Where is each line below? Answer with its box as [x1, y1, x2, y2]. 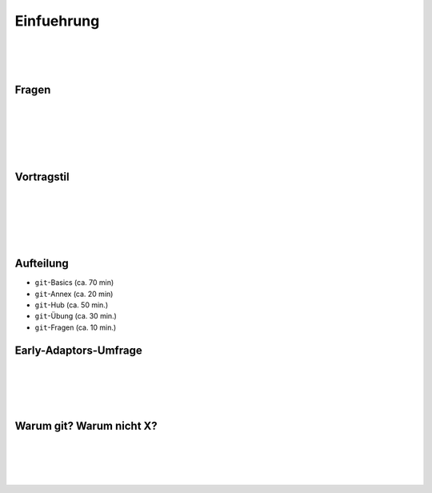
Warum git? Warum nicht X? [14, 419, 158, 432]
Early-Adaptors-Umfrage [14, 343, 143, 357]
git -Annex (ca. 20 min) [34, 289, 114, 299]
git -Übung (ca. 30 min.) [34, 311, 118, 321]
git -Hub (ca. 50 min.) [34, 300, 108, 310]
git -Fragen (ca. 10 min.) [34, 323, 117, 332]
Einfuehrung [14, 12, 100, 30]
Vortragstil [14, 170, 70, 183]
